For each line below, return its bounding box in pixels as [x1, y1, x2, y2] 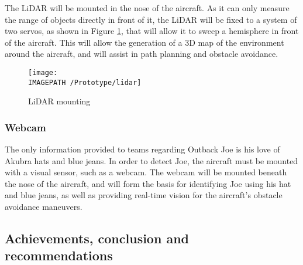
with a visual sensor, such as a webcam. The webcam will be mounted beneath [5, 166, 287, 178]
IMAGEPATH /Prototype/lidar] [28, 78, 142, 87]
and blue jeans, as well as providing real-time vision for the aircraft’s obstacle [5, 189, 283, 201]
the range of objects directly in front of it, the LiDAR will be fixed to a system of [5, 13, 297, 25]
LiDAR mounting [28, 95, 91, 107]
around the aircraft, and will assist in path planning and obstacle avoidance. [5, 47, 278, 60]
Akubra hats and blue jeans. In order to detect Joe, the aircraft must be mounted [5, 154, 298, 167]
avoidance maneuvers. [5, 201, 82, 213]
